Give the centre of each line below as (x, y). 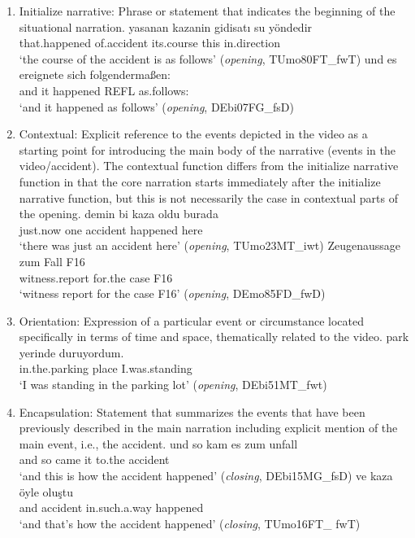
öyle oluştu (46, 491)
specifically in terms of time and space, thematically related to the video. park (214, 337)
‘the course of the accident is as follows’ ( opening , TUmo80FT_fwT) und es (208, 58)
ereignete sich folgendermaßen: (95, 74)
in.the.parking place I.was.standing (106, 368)
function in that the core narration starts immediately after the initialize (200, 181)
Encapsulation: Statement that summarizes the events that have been (192, 411)
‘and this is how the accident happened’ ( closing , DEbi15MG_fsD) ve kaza (206, 476)
